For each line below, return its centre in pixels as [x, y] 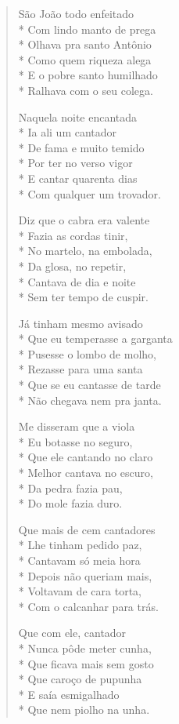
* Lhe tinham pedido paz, [80, 545]
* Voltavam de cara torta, [80, 591]
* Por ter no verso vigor [75, 163]
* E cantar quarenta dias [78, 178]
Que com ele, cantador [72, 633]
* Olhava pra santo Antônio [85, 44]
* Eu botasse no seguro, [75, 441]
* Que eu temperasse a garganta [95, 338]
